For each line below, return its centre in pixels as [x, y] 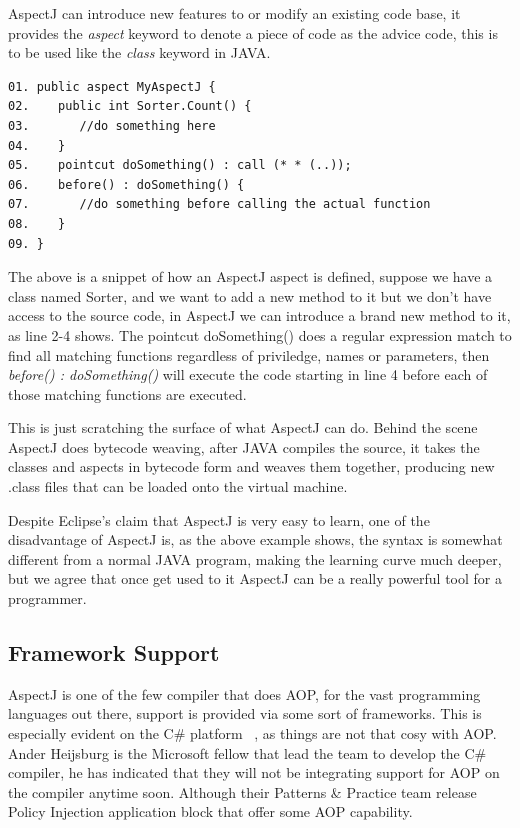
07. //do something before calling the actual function [219, 204]
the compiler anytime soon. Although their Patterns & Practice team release [242, 791]
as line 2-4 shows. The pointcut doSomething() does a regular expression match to [260, 334]
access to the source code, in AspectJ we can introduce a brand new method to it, [259, 315]
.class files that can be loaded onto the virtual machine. [178, 486]
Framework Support [114, 652]
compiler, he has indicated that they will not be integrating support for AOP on [254, 772]
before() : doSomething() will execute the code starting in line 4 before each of [248, 374]
